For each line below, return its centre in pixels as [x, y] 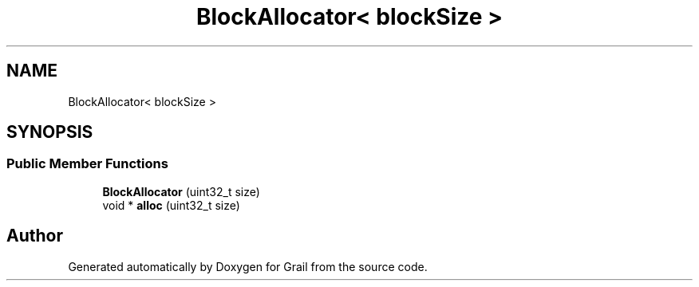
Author [35, 236]
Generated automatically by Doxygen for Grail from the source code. [248, 266]
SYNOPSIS [50, 132]
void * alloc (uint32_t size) [171, 205]
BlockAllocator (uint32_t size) [181, 191]
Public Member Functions [87, 164]
